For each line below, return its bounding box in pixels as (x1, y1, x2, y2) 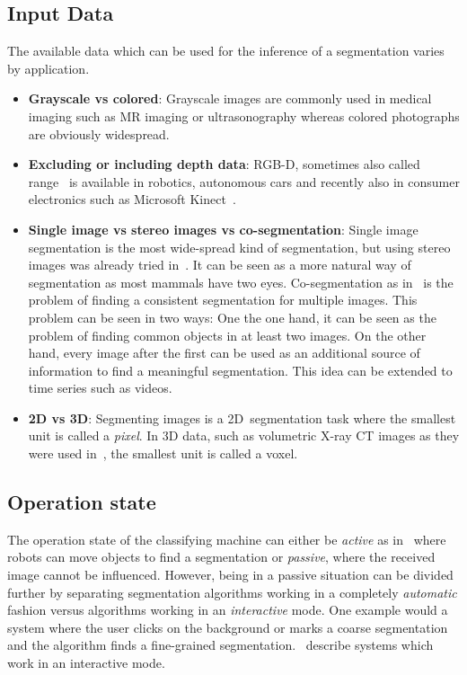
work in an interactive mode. (7, 653, 165, 672)
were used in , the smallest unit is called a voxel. (28, 444, 298, 463)
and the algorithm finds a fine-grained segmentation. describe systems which (7, 635, 434, 654)
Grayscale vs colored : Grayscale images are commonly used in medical (28, 89, 432, 108)
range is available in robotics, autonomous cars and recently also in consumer (28, 172, 460, 191)
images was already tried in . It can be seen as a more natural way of (28, 255, 411, 274)
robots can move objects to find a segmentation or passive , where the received (7, 547, 436, 566)
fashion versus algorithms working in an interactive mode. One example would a (7, 600, 448, 619)
